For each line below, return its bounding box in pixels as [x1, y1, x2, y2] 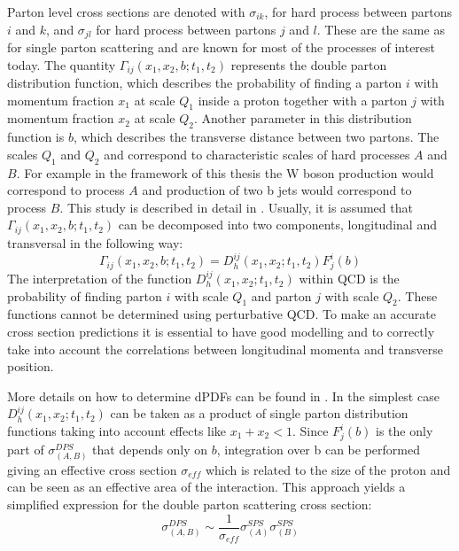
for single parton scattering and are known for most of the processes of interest [7, 38, 436, 57]
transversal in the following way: [7, 233, 183, 252]
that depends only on [92, 439, 208, 458]
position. [7, 357, 54, 376]
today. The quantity [7, 55, 116, 74]
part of [7, 439, 44, 458]
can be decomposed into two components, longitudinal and [118, 215, 437, 234]
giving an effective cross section [7, 460, 177, 478]
